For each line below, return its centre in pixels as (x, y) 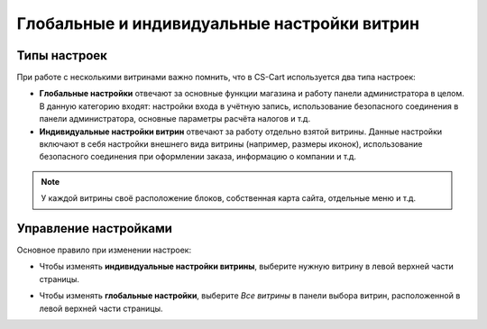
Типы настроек (62, 55)
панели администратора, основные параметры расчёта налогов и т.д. (175, 119)
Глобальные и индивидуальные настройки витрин (218, 23)
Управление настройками (95, 228)
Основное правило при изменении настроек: (104, 250)
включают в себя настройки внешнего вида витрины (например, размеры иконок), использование (231, 144)
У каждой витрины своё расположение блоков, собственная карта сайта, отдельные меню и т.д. (229, 198)
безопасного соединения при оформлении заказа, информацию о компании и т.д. (198, 157)
